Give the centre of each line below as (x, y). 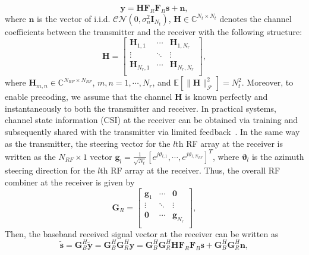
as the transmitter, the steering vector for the (88, 143)
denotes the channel (256, 18)
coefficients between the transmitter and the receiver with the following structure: (154, 31)
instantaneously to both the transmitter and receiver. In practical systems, (141, 108)
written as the (30, 156)
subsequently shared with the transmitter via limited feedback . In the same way (152, 132)
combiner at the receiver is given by (70, 182)
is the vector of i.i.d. (74, 18)
